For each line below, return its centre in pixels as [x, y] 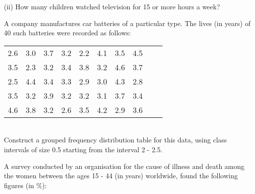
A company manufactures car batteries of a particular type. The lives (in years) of [127, 23]
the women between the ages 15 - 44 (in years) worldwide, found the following [121, 176]
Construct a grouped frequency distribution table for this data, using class [116, 140]
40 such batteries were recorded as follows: [68, 33]
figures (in [19, 185]
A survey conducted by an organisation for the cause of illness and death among [124, 166]
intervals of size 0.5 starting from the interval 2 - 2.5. [83, 149]
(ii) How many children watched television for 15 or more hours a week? [112, 6]
